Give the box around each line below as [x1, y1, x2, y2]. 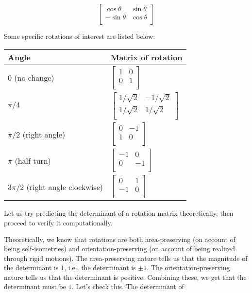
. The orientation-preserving [147, 262, 230, 273]
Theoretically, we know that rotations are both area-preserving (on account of [4, 234, 235, 244]
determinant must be [4, 281, 67, 292]
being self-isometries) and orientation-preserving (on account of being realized [4, 243, 235, 254]
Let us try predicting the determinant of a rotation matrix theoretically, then [4, 208, 234, 218]
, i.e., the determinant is [64, 262, 136, 273]
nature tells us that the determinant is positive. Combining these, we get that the [4, 272, 247, 282]
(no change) [14, 72, 54, 84]
